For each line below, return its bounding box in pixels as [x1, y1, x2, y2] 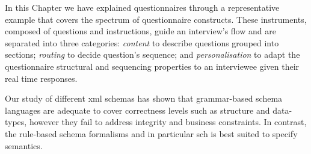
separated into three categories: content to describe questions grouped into [5, 36, 279, 49]
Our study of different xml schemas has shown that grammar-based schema [5, 92, 283, 105]
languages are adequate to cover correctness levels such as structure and [5, 103, 270, 116]
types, [5, 115, 27, 128]
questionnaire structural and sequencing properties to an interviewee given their [5, 60, 300, 72]
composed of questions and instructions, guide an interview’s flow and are [5, 25, 276, 37]
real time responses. [5, 72, 78, 84]
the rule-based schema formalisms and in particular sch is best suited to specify [5, 127, 298, 140]
